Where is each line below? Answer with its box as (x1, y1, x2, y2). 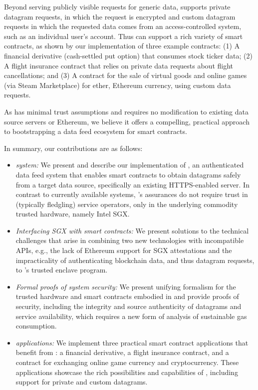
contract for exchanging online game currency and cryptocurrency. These (15, 357, 239, 367)
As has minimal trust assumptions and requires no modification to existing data (4, 106, 249, 116)
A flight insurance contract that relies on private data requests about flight (4, 60, 234, 70)
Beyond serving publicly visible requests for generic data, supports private (4, 1, 231, 11)
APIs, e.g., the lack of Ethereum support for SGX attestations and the (15, 245, 232, 255)
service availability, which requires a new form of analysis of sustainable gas (15, 310, 247, 321)
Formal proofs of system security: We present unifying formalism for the (15, 281, 236, 291)
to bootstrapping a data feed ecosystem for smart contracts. (4, 126, 187, 136)
